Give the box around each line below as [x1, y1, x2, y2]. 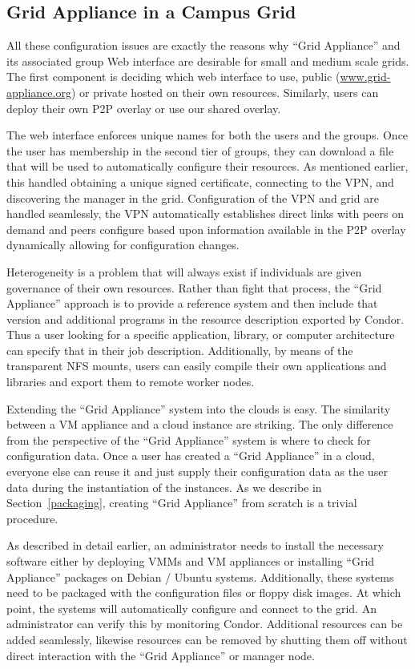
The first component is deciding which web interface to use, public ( [6, 68, 340, 85]
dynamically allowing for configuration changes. [6, 236, 240, 253]
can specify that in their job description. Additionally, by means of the [6, 341, 353, 358]
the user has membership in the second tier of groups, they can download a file [6, 142, 394, 159]
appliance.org [6, 83, 71, 100]
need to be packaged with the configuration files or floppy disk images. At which [6, 584, 401, 601]
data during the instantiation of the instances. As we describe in [6, 478, 322, 495]
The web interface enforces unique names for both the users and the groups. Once [6, 127, 409, 143]
